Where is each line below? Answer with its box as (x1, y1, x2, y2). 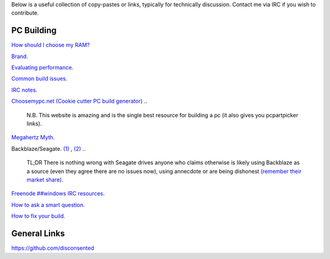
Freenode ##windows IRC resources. (11, 190, 105, 197)
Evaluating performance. (11, 64, 73, 71)
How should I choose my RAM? (11, 42, 90, 49)
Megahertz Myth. (11, 134, 55, 141)
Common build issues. (11, 75, 67, 82)
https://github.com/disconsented (11, 244, 94, 252)
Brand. (11, 53, 29, 60)
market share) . (26, 176, 64, 183)
